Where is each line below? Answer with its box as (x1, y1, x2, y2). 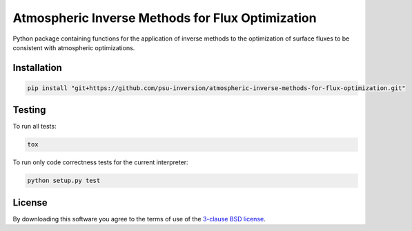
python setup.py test (27, 177, 101, 185)
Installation (12, 62, 62, 74)
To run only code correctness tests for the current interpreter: (12, 158, 189, 166)
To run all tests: (12, 122, 57, 131)
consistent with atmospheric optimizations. (12, 43, 135, 52)
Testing (12, 104, 46, 116)
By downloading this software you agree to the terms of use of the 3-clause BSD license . (12, 214, 266, 223)
